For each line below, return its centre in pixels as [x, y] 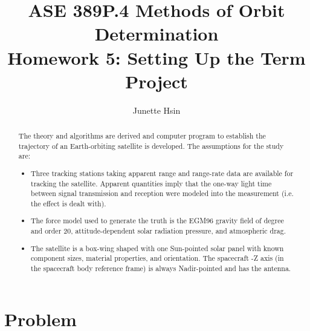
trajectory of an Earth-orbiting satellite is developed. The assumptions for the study [151, 146]
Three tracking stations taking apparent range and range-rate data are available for [162, 173]
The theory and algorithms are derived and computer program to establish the [142, 136]
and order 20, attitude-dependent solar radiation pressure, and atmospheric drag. [159, 231]
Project [157, 81]
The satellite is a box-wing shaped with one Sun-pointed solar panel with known [157, 248]
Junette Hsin [157, 110]
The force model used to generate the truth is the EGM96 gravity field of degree [157, 221]
